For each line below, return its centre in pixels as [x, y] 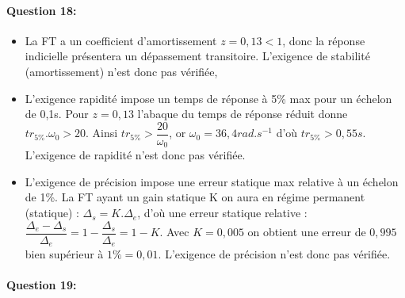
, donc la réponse [324, 40]
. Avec [174, 232]
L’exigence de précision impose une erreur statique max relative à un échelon [212, 181]
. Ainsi [102, 133]
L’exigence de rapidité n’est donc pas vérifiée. [135, 155]
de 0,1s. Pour [57, 114]
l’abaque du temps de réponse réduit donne [243, 114]
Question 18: [42, 10]
